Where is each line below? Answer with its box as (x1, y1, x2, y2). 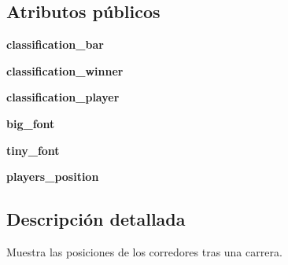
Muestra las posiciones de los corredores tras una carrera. (6, 243, 282, 259)
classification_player (6, 89, 120, 105)
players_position (6, 168, 99, 185)
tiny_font (6, 142, 60, 158)
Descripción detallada (6, 207, 186, 231)
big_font (6, 115, 55, 131)
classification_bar (6, 36, 104, 53)
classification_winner (6, 62, 124, 79)
